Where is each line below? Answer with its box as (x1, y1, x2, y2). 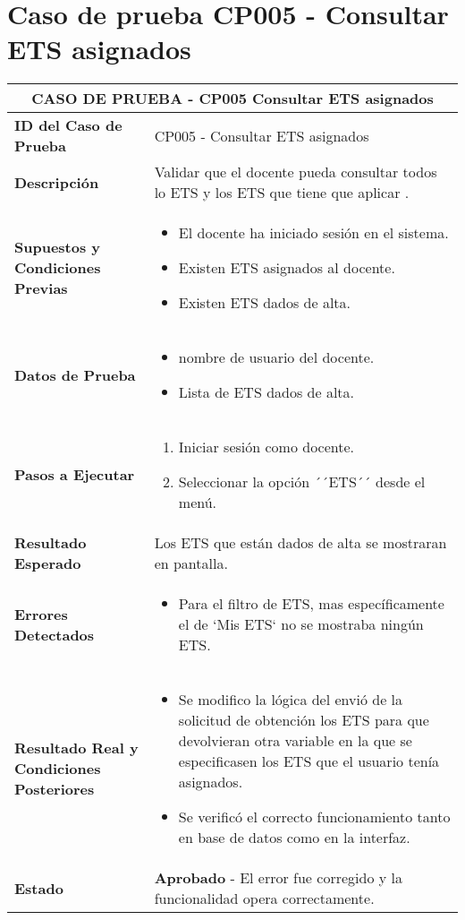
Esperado (14, 553, 81, 574)
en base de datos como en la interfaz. (178, 827, 410, 848)
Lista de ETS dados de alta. (178, 382, 355, 403)
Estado (14, 877, 63, 899)
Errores (14, 603, 68, 624)
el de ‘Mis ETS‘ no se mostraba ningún (178, 614, 424, 635)
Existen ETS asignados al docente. (178, 257, 395, 279)
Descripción (14, 171, 99, 193)
